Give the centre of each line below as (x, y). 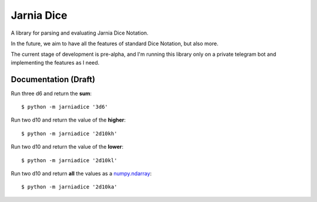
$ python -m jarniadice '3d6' (65, 107)
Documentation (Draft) (53, 79)
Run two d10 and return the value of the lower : (67, 147)
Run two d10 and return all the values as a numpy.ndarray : (81, 173)
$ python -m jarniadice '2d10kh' (69, 133)
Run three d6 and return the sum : (51, 93)
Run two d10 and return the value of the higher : (68, 120)
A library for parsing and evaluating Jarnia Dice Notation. (80, 33)
